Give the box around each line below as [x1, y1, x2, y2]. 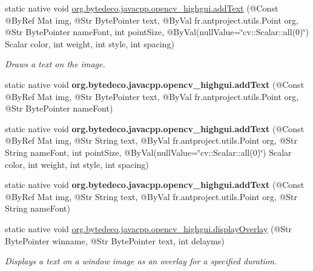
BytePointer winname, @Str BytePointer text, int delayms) [5, 234, 225, 247]
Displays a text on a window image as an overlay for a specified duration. [5, 255, 277, 267]
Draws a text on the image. [5, 58, 105, 70]
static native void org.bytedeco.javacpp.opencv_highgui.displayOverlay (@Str [5, 222, 292, 235]
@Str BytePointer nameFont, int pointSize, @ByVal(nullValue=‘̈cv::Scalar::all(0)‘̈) [5, 25, 309, 38]
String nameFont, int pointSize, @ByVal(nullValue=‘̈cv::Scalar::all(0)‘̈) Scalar [5, 146, 292, 158]
